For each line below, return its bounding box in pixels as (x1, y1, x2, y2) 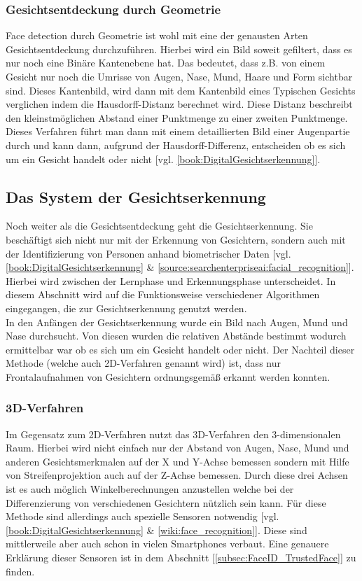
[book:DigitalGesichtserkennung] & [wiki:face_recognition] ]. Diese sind (6, 522, 307, 537)
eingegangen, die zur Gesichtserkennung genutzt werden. (6, 300, 247, 315)
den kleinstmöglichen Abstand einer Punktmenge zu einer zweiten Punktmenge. (6, 110, 348, 125)
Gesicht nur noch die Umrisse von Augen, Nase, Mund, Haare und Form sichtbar (6, 69, 353, 83)
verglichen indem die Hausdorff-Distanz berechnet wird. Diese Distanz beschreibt (6, 97, 353, 111)
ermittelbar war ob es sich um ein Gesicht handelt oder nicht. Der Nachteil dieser (6, 342, 355, 356)
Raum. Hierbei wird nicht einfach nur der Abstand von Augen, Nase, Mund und (6, 440, 349, 455)
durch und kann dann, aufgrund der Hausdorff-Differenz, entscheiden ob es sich (6, 137, 346, 152)
